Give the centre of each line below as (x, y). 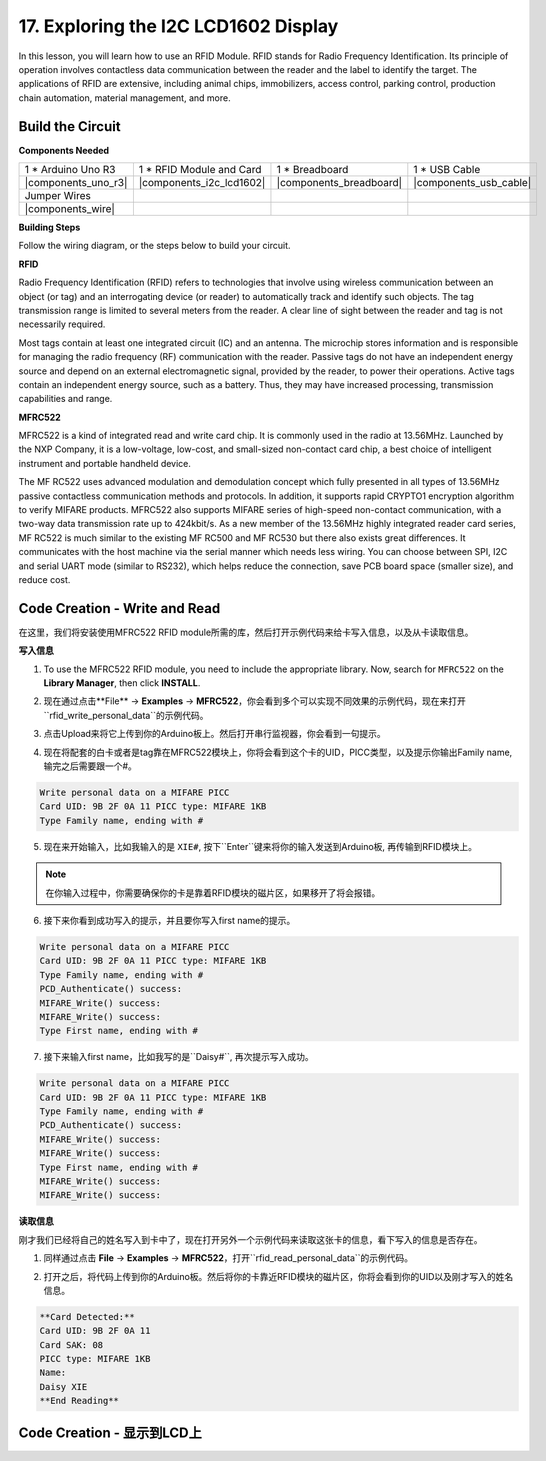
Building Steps (49, 227)
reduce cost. (44, 579)
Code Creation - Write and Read (119, 608)
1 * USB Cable (447, 170)
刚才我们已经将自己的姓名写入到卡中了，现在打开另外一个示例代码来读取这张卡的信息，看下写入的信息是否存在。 (250, 1239)
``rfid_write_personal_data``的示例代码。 (126, 715)
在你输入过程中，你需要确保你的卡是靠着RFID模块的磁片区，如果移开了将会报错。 (213, 892)
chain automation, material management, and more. (124, 97)
